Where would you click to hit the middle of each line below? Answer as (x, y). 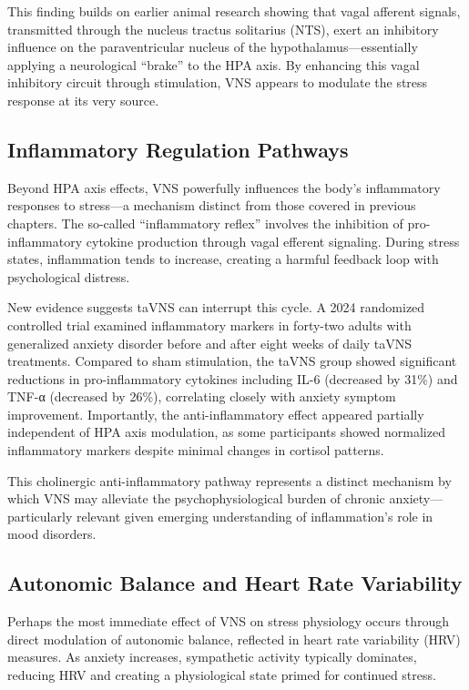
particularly (40, 516)
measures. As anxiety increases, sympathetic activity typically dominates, (212, 657)
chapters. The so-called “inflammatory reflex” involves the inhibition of (205, 223)
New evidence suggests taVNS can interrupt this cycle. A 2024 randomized (216, 307)
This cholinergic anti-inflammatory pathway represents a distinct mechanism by (229, 480)
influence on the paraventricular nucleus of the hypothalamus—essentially (213, 47)
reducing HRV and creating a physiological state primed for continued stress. (222, 675)
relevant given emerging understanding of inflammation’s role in (255, 516)
